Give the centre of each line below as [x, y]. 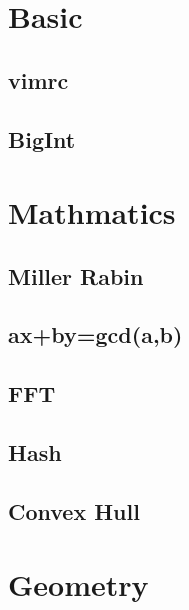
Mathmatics [92, 212]
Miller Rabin [76, 275]
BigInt [42, 138]
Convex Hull [74, 510]
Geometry [78, 584]
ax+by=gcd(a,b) [95, 334]
